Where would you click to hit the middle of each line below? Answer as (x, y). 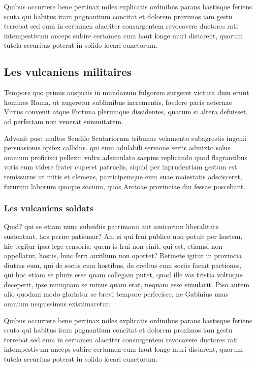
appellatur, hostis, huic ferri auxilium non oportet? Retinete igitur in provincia (123, 255)
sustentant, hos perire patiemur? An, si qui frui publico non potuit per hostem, (123, 236)
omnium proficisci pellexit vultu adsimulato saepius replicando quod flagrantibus (126, 157)
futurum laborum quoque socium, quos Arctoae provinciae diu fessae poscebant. (125, 186)
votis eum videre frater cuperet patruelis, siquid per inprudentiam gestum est (121, 167)
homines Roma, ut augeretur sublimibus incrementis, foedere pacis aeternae (118, 102)
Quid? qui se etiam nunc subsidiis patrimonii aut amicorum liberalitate (112, 226)
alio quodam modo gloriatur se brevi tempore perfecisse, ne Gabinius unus (116, 294)
